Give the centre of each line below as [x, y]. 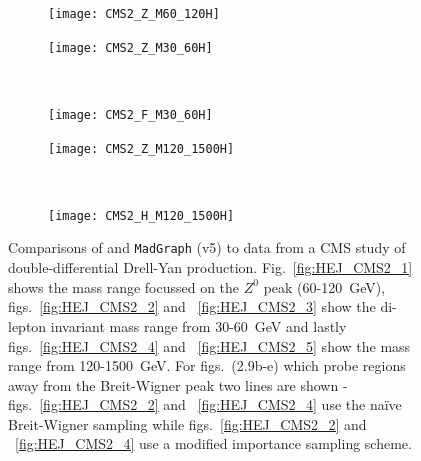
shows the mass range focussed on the [124, 286]
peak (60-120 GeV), [324, 286]
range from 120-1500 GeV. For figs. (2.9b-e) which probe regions [207, 365]
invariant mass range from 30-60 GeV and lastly [198, 325]
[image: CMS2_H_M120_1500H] [141, 215]
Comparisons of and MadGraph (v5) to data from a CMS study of [207, 247]
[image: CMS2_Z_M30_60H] [130, 47]
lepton [27, 325]
